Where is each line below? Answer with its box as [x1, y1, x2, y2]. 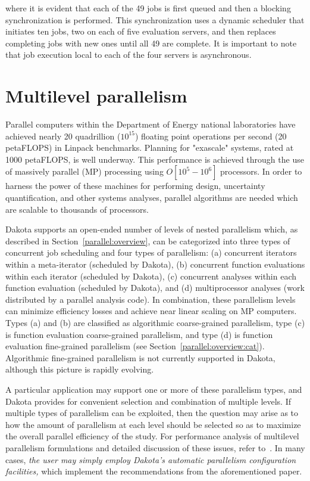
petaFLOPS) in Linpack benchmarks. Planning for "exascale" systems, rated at [5, 141, 294, 154]
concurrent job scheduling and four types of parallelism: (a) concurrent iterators [5, 246, 297, 259]
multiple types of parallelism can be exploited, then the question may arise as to [5, 406, 299, 419]
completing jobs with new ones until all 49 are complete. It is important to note [5, 36, 297, 49]
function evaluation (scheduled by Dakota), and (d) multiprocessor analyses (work [5, 281, 305, 294]
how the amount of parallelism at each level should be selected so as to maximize [5, 418, 301, 430]
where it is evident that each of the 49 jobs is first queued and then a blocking [5, 2, 291, 14]
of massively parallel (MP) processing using [5, 165, 164, 178]
